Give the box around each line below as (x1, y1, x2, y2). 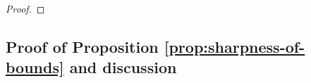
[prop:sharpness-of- (164, 35, 305, 57)
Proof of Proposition (6, 35, 159, 57)
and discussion (69, 56, 177, 78)
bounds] (6, 56, 64, 78)
